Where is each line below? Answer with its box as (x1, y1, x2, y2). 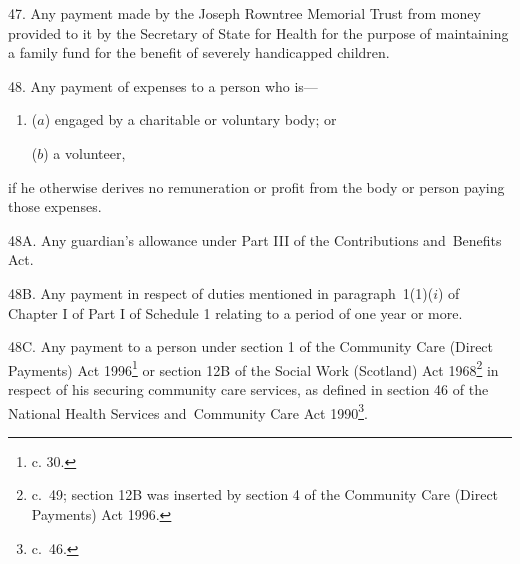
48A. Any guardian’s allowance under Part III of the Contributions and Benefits (8, 229, 502, 250)
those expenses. (8, 196, 102, 217)
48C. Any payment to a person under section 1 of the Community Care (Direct (8, 336, 494, 357)
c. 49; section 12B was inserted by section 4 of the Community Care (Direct (31, 484, 499, 505)
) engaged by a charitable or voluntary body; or (44, 109, 337, 130)
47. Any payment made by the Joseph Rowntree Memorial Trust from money (8, 3, 481, 23)
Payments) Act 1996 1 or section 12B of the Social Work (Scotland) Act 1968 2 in (8, 356, 499, 380)
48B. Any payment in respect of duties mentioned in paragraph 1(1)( (8, 282, 434, 303)
